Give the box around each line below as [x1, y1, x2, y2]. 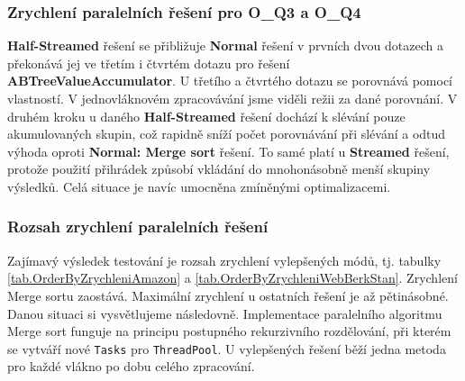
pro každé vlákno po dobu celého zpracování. [7, 357, 255, 376]
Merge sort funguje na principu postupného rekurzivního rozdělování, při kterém [7, 322, 451, 340]
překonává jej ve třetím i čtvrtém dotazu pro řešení [7, 53, 290, 72]
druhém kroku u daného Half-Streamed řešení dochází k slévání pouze [7, 106, 406, 125]
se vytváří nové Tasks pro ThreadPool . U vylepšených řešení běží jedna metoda [7, 339, 446, 358]
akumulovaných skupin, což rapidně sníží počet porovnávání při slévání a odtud [7, 124, 446, 143]
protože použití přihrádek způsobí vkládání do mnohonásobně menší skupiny [7, 159, 431, 178]
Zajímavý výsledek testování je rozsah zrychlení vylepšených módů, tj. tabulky [7, 250, 442, 269]
